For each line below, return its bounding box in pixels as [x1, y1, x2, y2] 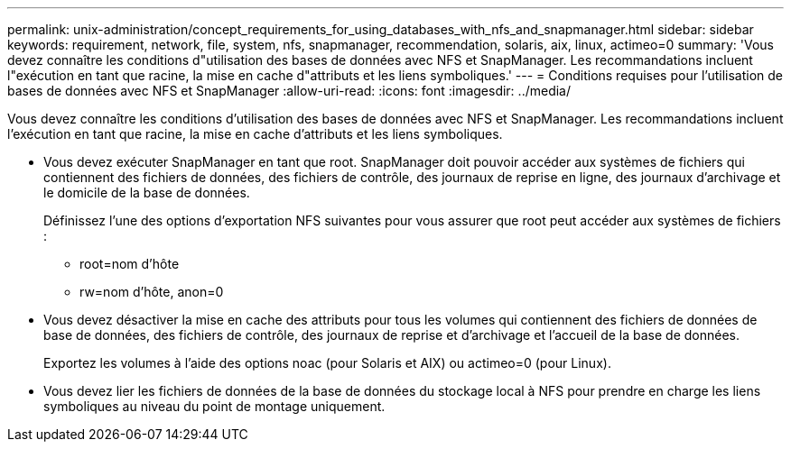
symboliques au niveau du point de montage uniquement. [43, 399, 386, 414]
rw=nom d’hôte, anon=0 [79, 284, 224, 299]
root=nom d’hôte [79, 256, 180, 271]
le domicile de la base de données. [43, 185, 250, 200]
